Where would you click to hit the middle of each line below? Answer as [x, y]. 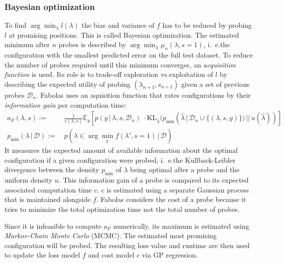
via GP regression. [170, 255]
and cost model [111, 255]
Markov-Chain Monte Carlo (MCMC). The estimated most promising [111, 235]
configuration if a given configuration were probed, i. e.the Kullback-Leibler [120, 160]
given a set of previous [215, 84]
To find [15, 25]
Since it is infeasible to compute [53, 226]
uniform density [29, 180]
